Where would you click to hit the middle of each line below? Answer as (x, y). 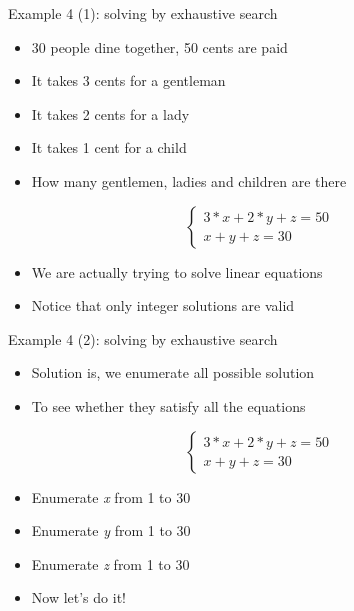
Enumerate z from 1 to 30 (110, 563)
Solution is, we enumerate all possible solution (173, 372)
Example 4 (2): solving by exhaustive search (143, 338)
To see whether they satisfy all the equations (168, 405)
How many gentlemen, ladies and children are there (189, 180)
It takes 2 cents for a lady (110, 113)
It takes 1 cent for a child (109, 147)
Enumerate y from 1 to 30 (111, 530)
